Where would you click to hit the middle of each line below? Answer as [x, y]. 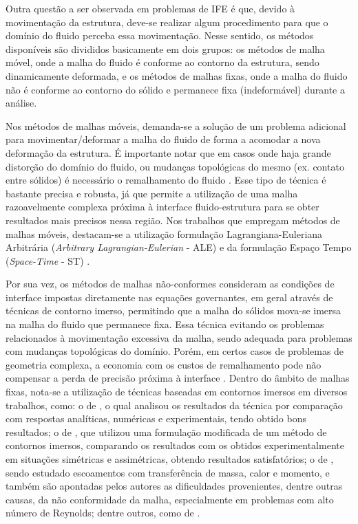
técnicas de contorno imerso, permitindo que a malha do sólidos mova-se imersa [173, 310]
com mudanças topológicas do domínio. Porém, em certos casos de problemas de [175, 351]
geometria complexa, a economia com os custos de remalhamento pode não [164, 364]
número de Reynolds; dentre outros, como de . [103, 513]
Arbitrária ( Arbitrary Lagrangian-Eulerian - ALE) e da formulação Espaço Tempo [179, 247]
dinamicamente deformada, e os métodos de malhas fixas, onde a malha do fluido [177, 75]
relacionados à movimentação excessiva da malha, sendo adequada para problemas [179, 337]
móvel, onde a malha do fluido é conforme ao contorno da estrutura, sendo [162, 62]
